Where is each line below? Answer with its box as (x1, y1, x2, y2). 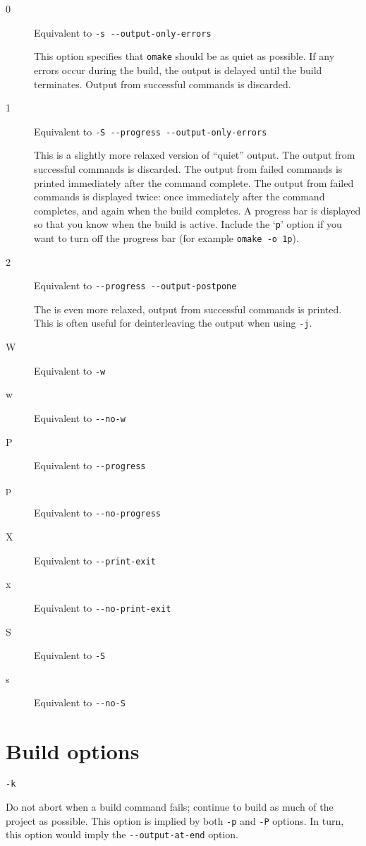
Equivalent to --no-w (34, 410, 126, 425)
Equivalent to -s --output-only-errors (34, 25, 212, 40)
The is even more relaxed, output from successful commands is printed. (34, 301, 342, 316)
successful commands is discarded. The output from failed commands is (34, 161, 343, 176)
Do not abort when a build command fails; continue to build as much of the (6, 799, 334, 814)
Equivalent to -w (34, 363, 106, 377)
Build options (6, 737, 140, 766)
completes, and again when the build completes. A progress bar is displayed (34, 203, 361, 217)
